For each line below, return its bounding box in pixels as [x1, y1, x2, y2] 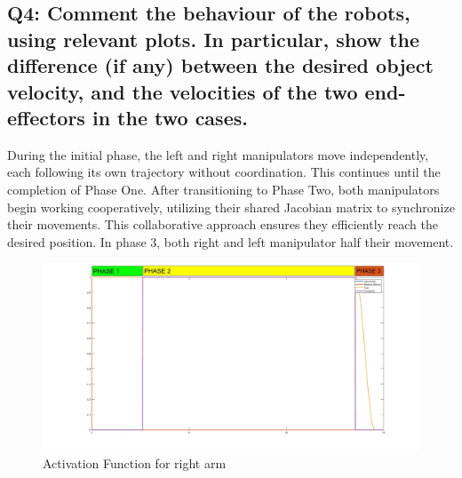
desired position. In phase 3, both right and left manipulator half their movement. [7, 232, 454, 251]
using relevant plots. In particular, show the [7, 25, 419, 52]
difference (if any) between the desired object [7, 52, 434, 79]
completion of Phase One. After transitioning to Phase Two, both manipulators [7, 179, 440, 198]
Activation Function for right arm [43, 453, 227, 472]
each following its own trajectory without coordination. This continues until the [7, 163, 441, 181]
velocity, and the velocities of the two [7, 77, 358, 105]
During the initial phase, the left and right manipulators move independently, [7, 145, 429, 163]
